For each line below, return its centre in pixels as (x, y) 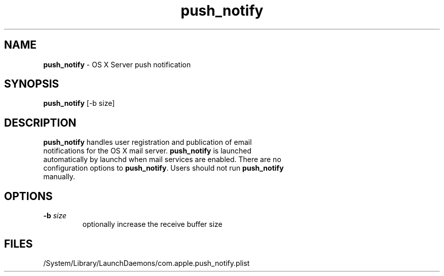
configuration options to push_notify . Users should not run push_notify (163, 168)
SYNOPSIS (32, 84)
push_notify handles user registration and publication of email (147, 142)
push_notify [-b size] (79, 103)
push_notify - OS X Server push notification (117, 64)
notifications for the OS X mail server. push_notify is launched (147, 151)
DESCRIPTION (40, 123)
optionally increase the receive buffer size (152, 224)
